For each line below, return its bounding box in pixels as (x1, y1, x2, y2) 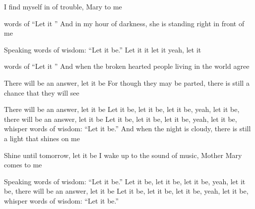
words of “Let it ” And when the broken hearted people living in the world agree (4, 61, 250, 71)
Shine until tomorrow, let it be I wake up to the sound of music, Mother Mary (4, 150, 242, 160)
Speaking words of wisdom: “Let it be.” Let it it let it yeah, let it (4, 44, 201, 54)
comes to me (4, 159, 42, 170)
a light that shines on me (4, 133, 80, 143)
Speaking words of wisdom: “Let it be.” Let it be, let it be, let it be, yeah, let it (4, 176, 246, 186)
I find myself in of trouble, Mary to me (4, 1, 122, 11)
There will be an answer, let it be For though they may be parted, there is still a (4, 77, 250, 88)
